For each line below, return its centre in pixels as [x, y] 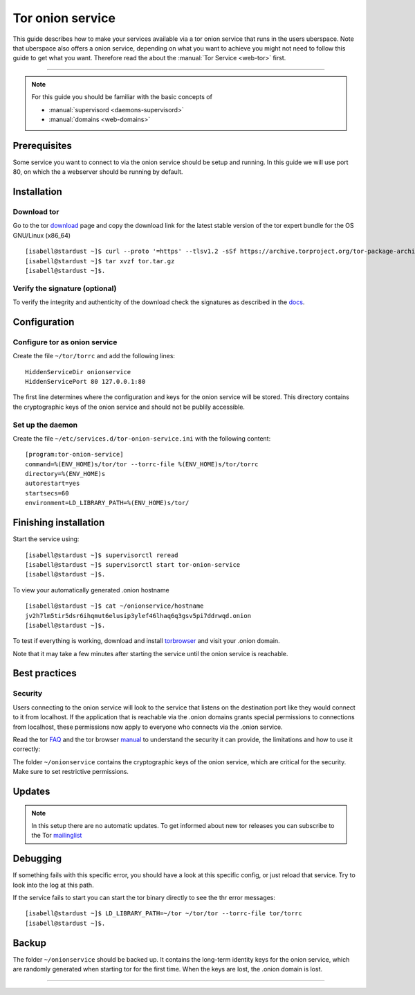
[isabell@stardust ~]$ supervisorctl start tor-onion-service [133, 564]
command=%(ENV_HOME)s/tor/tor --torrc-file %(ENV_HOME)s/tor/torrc [142, 464]
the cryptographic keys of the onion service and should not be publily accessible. [129, 407]
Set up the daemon [45, 425]
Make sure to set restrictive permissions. [71, 772]
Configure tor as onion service [65, 342]
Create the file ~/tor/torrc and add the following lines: [94, 356]
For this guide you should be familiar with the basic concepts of [122, 97]
